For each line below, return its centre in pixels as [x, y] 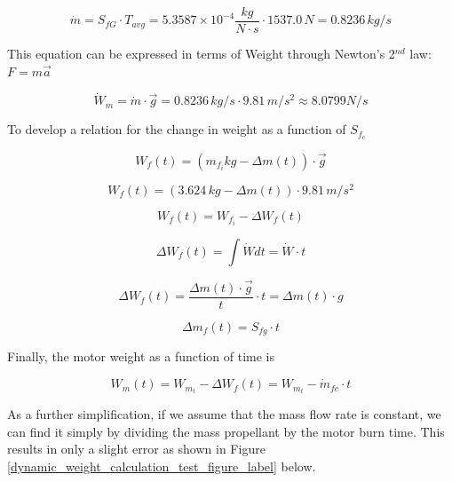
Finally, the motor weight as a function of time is [141, 356]
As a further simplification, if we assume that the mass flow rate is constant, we [224, 414]
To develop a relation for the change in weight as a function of [177, 129]
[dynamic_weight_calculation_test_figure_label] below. [162, 466]
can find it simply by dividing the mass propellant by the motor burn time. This [226, 431]
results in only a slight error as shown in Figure [136, 449]
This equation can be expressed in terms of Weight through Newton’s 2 [201, 54]
